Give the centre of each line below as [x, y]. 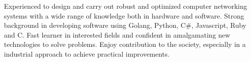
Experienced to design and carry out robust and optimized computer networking [125, 6]
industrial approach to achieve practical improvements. [87, 53]
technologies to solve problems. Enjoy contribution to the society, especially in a [125, 44]
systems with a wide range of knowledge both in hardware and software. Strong [124, 15]
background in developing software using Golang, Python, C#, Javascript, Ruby [125, 25]
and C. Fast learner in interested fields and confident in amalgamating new [117, 34]
